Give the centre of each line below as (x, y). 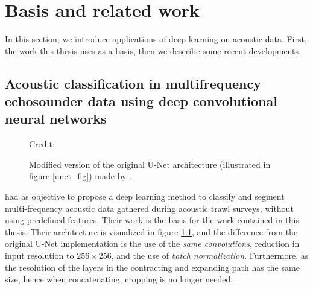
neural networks (56, 119)
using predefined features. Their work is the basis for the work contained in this (152, 220)
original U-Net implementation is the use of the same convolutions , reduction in (152, 243)
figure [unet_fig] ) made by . (81, 176)
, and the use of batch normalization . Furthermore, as (210, 256)
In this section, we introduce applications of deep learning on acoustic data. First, (156, 39)
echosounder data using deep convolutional (141, 101)
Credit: (42, 144)
